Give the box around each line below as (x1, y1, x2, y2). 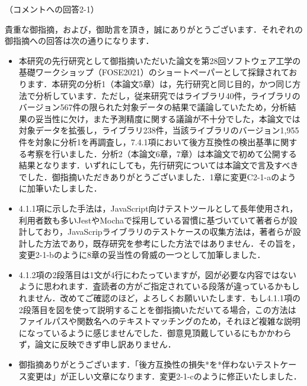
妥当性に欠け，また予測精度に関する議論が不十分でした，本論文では (35, 112, 300, 125)
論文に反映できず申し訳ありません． (35, 338, 176, 350)
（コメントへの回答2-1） (5, 3, 99, 15)
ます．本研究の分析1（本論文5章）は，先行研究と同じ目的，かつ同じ (27, 77, 293, 90)
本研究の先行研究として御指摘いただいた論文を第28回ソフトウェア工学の (18, 54, 301, 66)
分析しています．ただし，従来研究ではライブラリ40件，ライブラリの (35, 89, 300, 101)
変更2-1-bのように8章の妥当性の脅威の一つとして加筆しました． (18, 248, 266, 261)
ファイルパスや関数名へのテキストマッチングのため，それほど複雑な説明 (18, 315, 300, 327)
